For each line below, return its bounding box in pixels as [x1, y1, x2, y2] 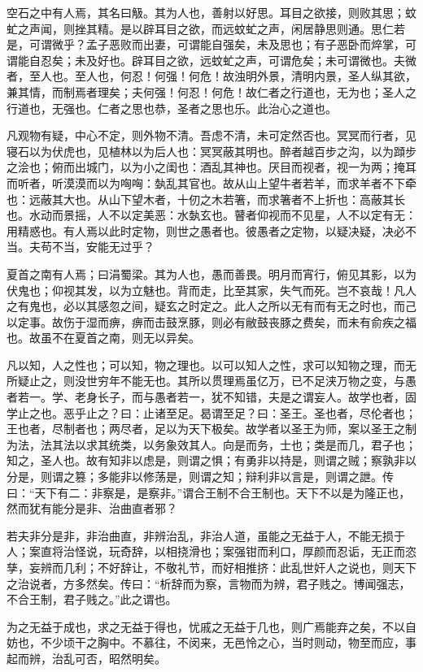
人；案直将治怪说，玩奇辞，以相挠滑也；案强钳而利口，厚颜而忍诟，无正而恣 [7, 543, 416, 560]
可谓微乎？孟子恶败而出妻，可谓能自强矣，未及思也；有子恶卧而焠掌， [28, 36, 405, 53]
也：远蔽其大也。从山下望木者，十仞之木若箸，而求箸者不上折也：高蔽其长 [7, 190, 405, 207]
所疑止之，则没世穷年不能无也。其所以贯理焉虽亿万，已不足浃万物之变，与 [7, 372, 405, 389]
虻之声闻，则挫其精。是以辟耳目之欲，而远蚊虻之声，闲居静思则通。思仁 [7, 20, 394, 37]
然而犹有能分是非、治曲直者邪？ [7, 500, 177, 517]
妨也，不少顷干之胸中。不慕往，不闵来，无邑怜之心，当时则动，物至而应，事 [7, 634, 416, 651]
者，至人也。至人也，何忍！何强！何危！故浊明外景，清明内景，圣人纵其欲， [7, 67, 416, 85]
